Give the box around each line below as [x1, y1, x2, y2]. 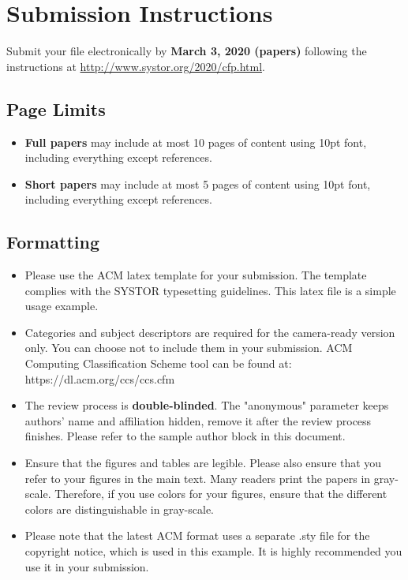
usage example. [24, 297, 99, 314]
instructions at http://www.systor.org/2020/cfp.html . [6, 58, 265, 74]
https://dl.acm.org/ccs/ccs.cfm [24, 370, 175, 387]
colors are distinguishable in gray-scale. [24, 500, 214, 517]
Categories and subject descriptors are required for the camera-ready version [24, 324, 395, 340]
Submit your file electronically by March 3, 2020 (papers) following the [6, 43, 367, 59]
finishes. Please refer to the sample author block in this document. [24, 428, 346, 444]
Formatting [6, 230, 100, 254]
